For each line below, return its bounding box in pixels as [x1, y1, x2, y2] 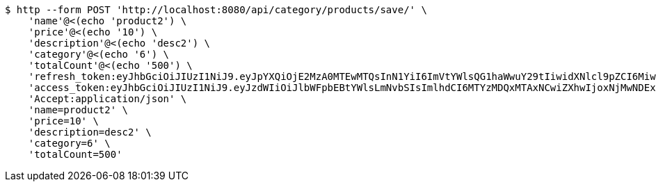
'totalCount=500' [28, 149, 122, 160]
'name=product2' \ [28, 104, 129, 115]
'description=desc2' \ [28, 127, 152, 138]
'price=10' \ [28, 115, 99, 127]
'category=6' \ [28, 138, 111, 149]
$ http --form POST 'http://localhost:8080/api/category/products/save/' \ [5, 4, 427, 15]
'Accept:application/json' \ [28, 93, 187, 104]
